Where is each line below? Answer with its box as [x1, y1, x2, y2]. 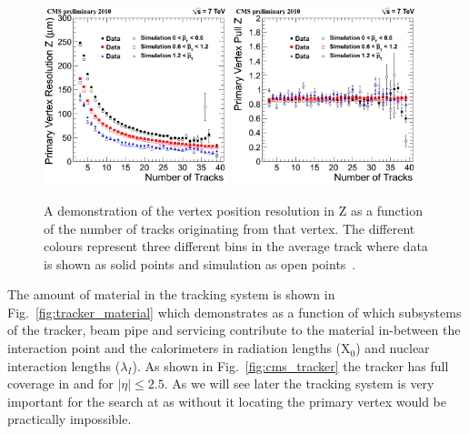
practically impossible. [7, 409, 132, 429]
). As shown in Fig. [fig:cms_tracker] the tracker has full [132, 356, 449, 375]
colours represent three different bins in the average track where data [44, 237, 428, 256]
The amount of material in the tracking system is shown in [7, 285, 335, 304]
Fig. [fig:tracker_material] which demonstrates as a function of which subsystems [7, 302, 462, 321]
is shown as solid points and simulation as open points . [44, 254, 356, 273]
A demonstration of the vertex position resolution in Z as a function [44, 200, 423, 219]
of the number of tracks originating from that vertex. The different [44, 218, 415, 237]
